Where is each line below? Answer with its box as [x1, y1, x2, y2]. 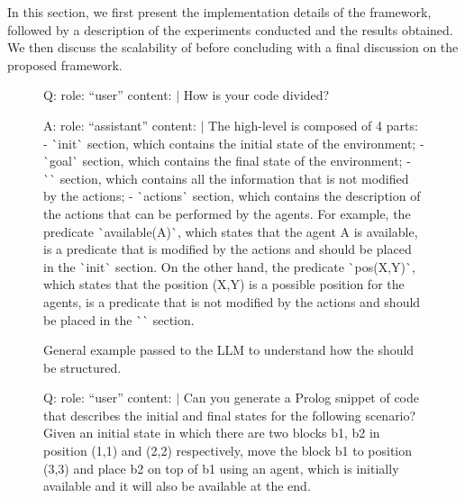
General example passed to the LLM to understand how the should [43, 340, 415, 359]
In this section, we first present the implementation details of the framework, [7, 3, 432, 21]
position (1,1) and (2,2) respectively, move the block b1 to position [43, 441, 413, 460]
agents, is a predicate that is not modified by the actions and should [43, 292, 421, 311]
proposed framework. [7, 55, 123, 74]
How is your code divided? [183, 86, 330, 104]
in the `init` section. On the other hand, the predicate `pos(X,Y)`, [43, 257, 415, 276]
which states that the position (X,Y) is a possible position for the [43, 275, 405, 294]
